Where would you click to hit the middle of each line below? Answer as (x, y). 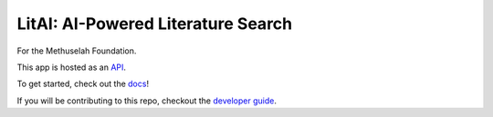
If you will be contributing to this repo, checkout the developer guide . (147, 101)
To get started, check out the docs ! (83, 84)
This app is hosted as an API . (72, 67)
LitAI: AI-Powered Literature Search (155, 24)
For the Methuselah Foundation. (77, 51)
